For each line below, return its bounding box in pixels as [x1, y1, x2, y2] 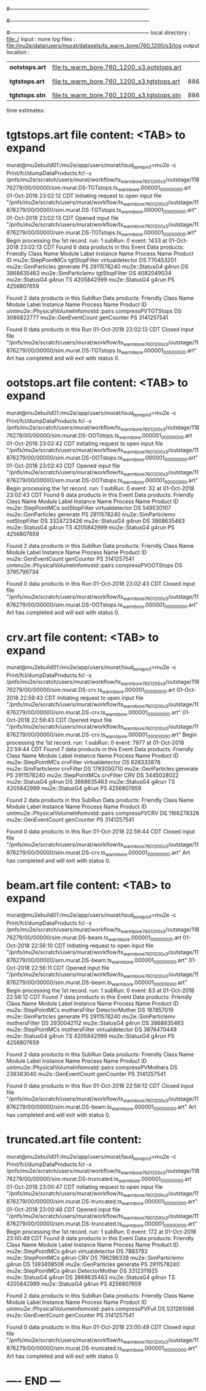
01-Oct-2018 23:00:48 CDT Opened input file [6, 1205, 121, 1213]
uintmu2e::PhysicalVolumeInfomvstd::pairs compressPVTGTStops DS [6, 307, 182, 314]
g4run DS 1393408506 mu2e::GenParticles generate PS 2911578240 [6, 1260, 180, 1268]
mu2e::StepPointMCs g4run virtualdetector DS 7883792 [6, 1248, 148, 1255]
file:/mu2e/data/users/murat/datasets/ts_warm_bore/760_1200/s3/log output [6, 42, 200, 49]
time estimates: [6, 107, 45, 114]
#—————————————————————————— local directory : [6, 29, 191, 36]
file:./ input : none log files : [6, 36, 75, 42]
